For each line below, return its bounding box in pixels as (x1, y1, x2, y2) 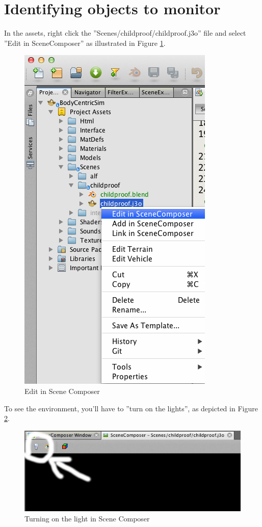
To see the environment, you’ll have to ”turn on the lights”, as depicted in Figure (4, 403, 258, 413)
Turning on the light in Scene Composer (24, 513, 150, 523)
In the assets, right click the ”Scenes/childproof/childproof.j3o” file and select (4, 28, 246, 38)
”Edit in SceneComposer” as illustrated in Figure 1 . (4, 37, 166, 48)
